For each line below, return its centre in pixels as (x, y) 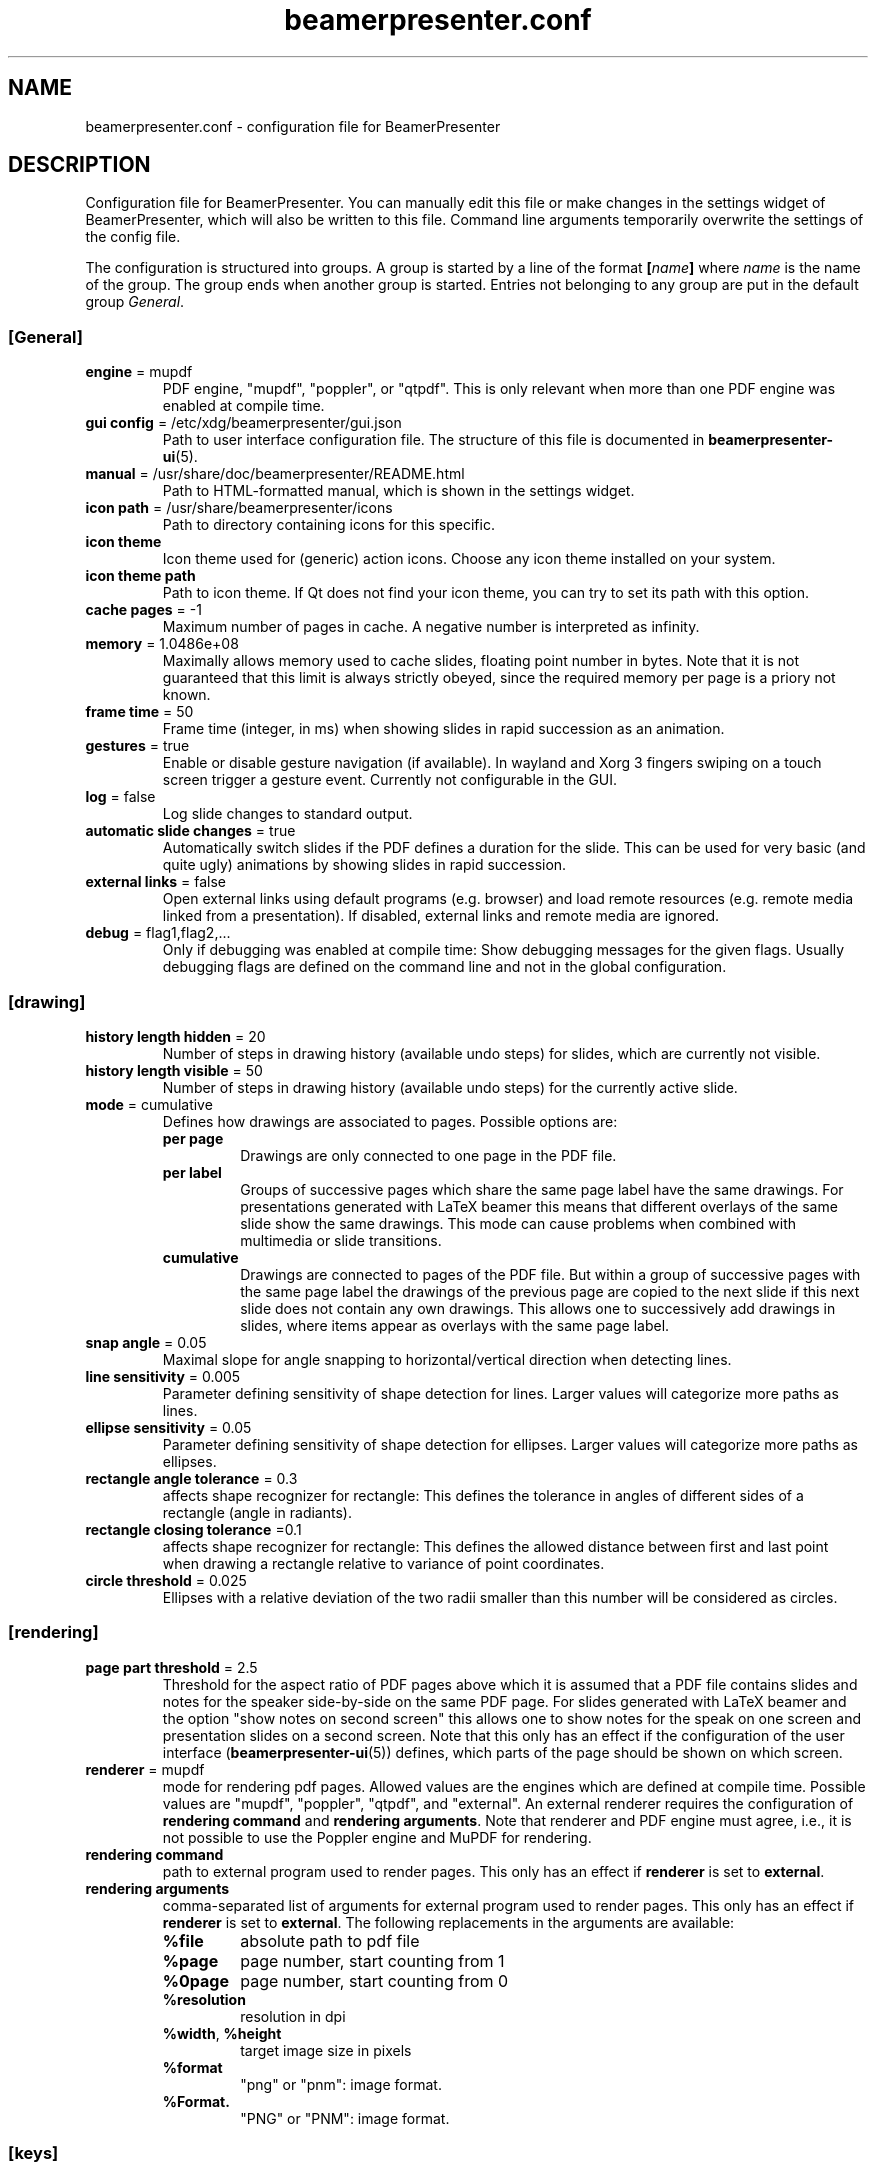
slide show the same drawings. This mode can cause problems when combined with (518, 1223)
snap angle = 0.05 (146, 1342)
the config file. (133, 237)
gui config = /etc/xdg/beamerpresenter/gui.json (243, 423)
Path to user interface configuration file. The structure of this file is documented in (433, 440)
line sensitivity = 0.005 (163, 1376)
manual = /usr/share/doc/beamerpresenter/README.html (275, 474)
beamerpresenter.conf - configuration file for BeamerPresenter (293, 126)
